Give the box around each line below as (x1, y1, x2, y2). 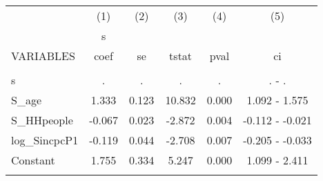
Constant (11, 152, 55, 168)
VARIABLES (11, 48, 75, 64)
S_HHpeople (11, 112, 73, 128)
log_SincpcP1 (11, 132, 79, 148)
